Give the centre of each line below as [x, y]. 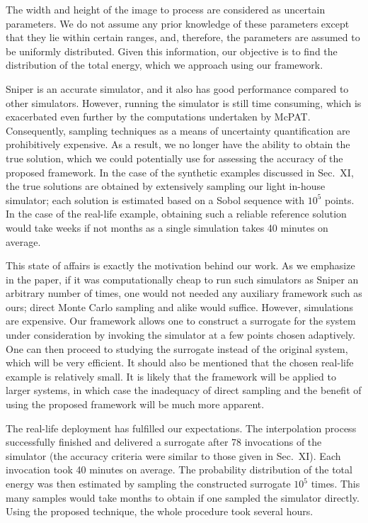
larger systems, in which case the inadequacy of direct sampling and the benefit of [184, 390]
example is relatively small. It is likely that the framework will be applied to [171, 376]
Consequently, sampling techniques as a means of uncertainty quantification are [178, 130]
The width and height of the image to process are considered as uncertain [166, 9]
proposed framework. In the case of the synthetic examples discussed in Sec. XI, [180, 172]
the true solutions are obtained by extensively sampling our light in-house [166, 186]
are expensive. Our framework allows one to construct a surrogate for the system [181, 321]
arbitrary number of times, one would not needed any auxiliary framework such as [184, 293]
